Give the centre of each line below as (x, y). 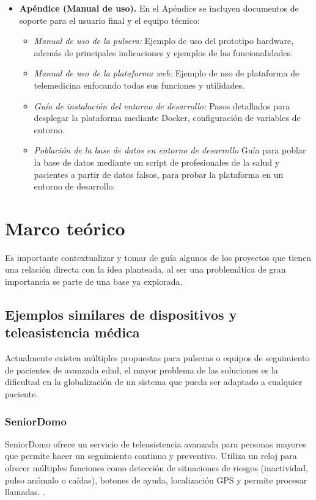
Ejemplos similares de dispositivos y (121, 314)
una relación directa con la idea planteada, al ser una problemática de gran (145, 269)
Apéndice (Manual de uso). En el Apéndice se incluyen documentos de (159, 8)
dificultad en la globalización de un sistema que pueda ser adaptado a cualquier (154, 382)
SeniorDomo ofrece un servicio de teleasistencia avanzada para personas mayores (156, 443)
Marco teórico (65, 228)
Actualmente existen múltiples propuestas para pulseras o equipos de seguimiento (157, 358)
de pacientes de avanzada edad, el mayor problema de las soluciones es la (141, 369)
